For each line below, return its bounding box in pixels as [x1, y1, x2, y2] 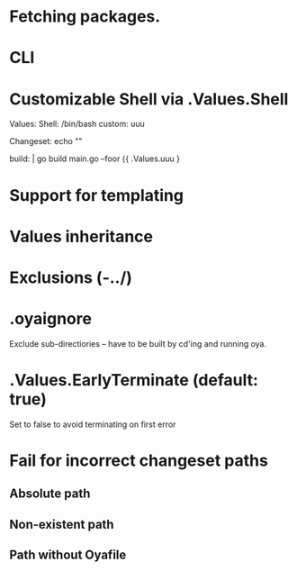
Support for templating [9, 185, 184, 205]
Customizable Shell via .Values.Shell [9, 88, 289, 109]
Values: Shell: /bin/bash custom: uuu [9, 119, 146, 130]
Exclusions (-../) [9, 267, 133, 287]
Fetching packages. [9, 6, 161, 27]
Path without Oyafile [9, 548, 127, 563]
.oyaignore [9, 309, 93, 330]
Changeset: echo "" [9, 136, 83, 147]
